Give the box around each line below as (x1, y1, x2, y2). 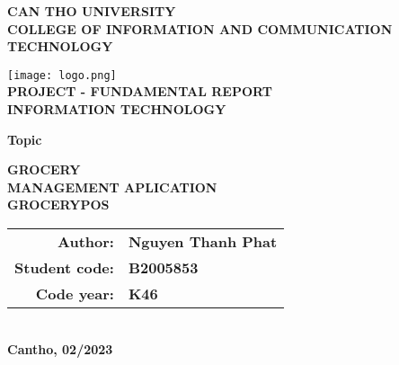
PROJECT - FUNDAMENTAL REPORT (7, 82, 272, 101)
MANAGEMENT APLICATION (7, 177, 217, 196)
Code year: (35, 283, 114, 304)
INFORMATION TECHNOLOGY (7, 100, 226, 119)
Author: (58, 231, 114, 252)
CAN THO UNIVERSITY (7, 2, 176, 20)
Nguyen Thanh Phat (128, 231, 278, 252)
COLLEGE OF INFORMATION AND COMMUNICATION (7, 19, 393, 38)
